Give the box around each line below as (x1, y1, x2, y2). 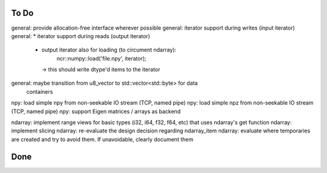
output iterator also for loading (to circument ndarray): (41, 46, 177, 54)
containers (26, 88, 53, 95)
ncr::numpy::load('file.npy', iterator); (56, 54, 147, 62)
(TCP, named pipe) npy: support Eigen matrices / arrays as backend (11, 108, 181, 115)
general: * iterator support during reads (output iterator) (11, 32, 151, 39)
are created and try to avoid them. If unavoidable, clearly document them (11, 135, 194, 143)
